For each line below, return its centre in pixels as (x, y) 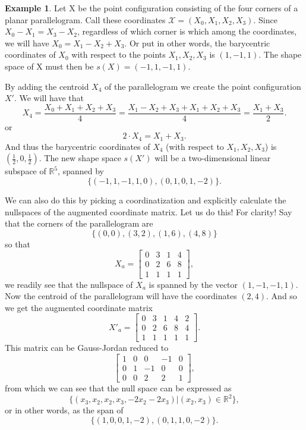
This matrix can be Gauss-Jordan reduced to (87, 348)
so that (18, 244)
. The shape (280, 54)
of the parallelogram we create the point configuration (203, 86)
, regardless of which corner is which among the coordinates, (187, 31)
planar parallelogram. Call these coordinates (85, 19)
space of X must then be (49, 66)
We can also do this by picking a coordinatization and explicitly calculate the (146, 200)
